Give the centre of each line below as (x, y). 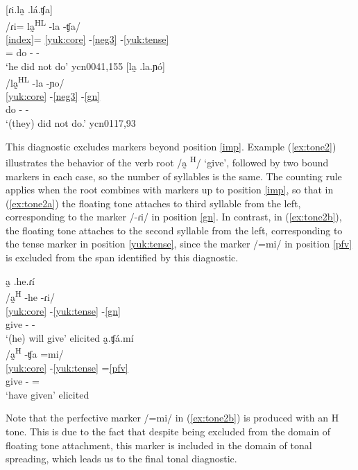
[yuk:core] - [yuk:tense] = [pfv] (67, 367)
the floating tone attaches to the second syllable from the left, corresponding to (174, 230)
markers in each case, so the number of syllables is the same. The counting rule (174, 176)
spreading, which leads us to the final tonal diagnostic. (121, 459)
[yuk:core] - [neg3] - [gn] (53, 95)
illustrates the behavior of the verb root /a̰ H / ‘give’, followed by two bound (167, 161)
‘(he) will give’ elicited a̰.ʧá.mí (70, 337)
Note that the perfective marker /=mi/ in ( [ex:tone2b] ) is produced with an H (172, 418)
